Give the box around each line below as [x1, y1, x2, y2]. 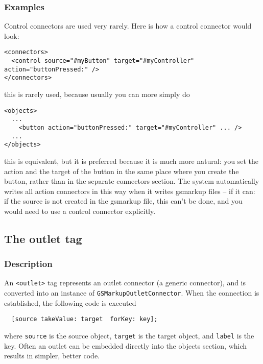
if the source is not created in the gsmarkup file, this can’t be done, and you [4, 196, 243, 206]
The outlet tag [4, 230, 82, 246]
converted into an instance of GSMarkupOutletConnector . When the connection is [4, 287, 259, 298]
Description [4, 257, 53, 270]
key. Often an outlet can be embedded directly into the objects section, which [4, 340, 247, 351]
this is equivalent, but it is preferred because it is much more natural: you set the [4, 155, 259, 166]
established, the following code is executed [4, 297, 136, 308]
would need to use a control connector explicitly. [4, 205, 156, 216]
